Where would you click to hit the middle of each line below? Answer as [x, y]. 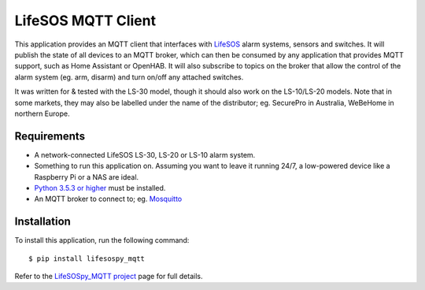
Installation [42, 222]
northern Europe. [42, 113]
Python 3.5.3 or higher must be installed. [100, 188]
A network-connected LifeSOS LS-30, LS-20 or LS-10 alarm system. [145, 154]
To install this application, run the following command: [102, 240]
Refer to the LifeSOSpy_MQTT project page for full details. [109, 277]
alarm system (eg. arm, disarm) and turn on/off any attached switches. [129, 77]
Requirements [50, 136]
